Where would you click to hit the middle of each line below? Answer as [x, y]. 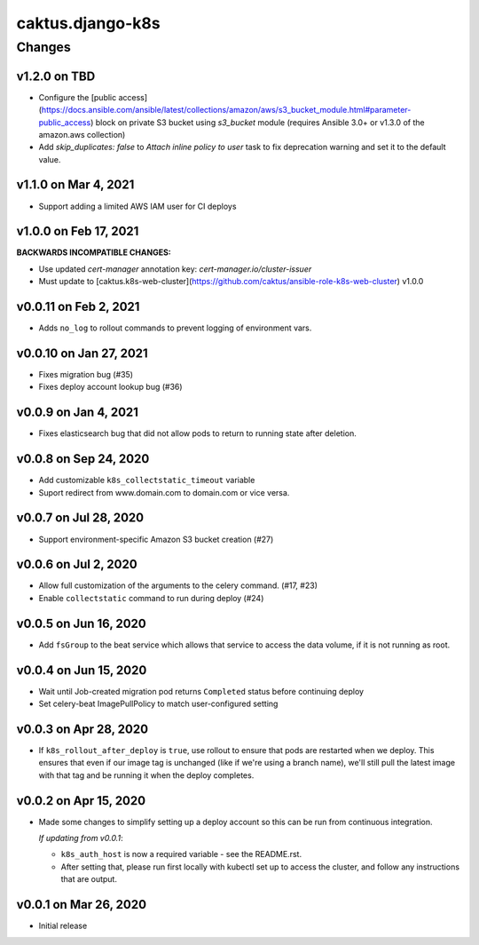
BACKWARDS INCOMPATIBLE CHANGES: [94, 252]
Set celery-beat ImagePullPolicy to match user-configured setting [158, 704]
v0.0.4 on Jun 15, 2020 [82, 670]
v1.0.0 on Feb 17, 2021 [78, 231]
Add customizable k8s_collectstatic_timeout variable [147, 480]
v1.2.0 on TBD [56, 76]
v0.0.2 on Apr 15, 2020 [81, 801]
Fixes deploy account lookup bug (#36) [110, 387]
